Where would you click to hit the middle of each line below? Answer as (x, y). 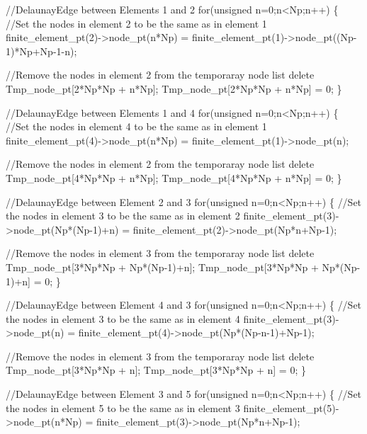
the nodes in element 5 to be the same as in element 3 (123, 407)
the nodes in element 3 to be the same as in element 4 (123, 318)
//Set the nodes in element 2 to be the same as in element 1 (136, 23)
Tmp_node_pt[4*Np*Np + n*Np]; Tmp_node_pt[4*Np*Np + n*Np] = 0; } (174, 177)
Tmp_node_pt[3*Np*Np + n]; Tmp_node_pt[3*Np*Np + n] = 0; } (156, 370)
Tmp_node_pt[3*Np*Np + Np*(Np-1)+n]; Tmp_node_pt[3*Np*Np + (162, 267)
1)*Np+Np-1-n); (41, 51)
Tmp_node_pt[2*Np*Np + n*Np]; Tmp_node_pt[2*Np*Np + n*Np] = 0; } (174, 88)
